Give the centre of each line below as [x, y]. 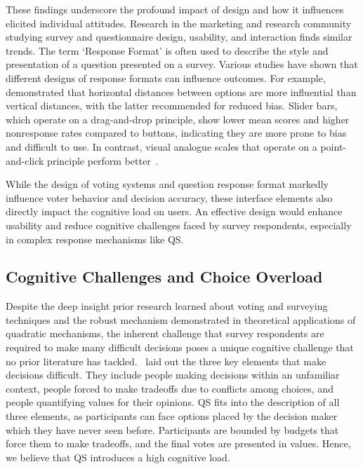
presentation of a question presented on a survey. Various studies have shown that [182, 64]
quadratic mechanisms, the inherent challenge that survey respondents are [165, 333]
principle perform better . [103, 160]
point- [334, 146]
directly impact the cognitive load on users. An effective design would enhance [174, 211]
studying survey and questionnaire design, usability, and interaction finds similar [179, 37]
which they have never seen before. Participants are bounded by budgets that [172, 429]
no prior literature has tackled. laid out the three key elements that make [166, 361]
